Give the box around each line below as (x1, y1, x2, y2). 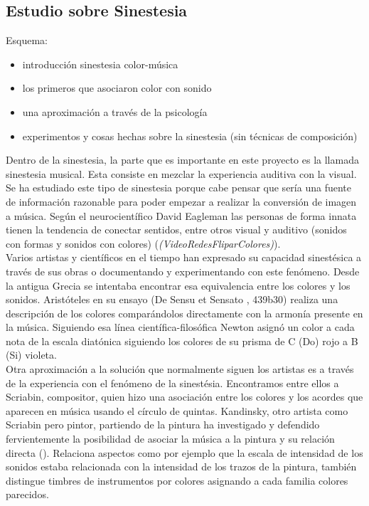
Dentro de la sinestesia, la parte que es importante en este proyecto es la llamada (6, 152, 359, 167)
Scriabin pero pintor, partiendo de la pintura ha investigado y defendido (6, 417, 320, 432)
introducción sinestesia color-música (22, 56, 178, 71)
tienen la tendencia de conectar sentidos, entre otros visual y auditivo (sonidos (6, 222, 347, 237)
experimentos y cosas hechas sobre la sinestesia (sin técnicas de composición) (22, 128, 358, 143)
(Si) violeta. (6, 347, 57, 362)
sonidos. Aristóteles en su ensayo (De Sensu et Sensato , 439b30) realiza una (6, 292, 338, 307)
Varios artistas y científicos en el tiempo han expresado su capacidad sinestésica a (6, 250, 362, 265)
